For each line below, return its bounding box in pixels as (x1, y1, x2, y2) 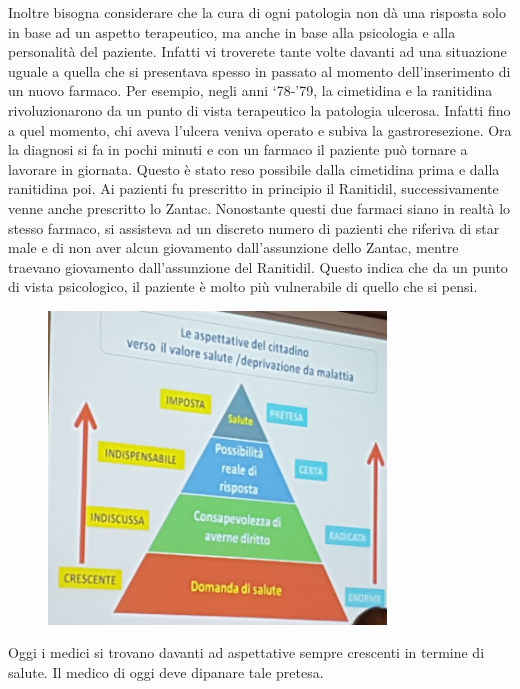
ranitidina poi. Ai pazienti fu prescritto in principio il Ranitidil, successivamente (8, 178, 499, 199)
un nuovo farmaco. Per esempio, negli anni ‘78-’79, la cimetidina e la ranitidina (8, 80, 493, 101)
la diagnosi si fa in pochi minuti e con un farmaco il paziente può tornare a (8, 139, 468, 160)
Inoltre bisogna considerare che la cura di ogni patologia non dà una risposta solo (8, 2, 506, 22)
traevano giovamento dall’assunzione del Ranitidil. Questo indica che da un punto (8, 256, 508, 277)
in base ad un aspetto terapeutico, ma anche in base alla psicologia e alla (8, 21, 456, 42)
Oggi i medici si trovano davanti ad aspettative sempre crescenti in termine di (8, 642, 485, 663)
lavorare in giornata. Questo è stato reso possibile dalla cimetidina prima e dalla (8, 158, 500, 179)
